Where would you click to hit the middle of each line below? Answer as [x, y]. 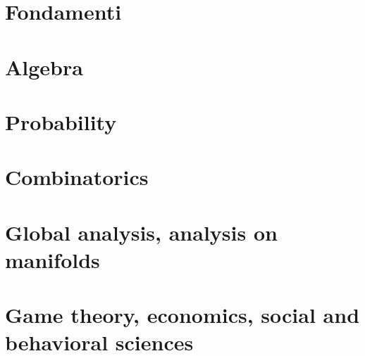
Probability [61, 121]
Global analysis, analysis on [141, 232]
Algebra [44, 66]
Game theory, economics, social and [182, 315]
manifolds [52, 259]
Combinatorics [77, 177]
